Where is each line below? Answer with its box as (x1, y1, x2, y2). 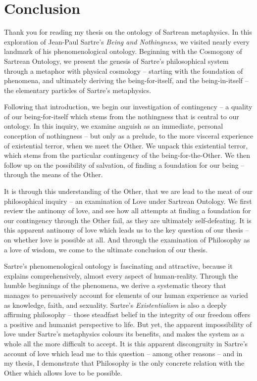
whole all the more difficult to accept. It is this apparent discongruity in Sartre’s (4, 338, 248, 348)
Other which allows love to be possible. (4, 367, 122, 378)
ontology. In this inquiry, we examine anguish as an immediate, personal (4, 121, 223, 131)
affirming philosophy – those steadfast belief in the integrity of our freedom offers (4, 309, 251, 320)
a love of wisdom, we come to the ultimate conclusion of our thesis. (4, 244, 207, 254)
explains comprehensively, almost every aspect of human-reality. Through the (4, 270, 238, 281)
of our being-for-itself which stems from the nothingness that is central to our (4, 111, 239, 121)
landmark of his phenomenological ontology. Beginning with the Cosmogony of (4, 46, 242, 56)
